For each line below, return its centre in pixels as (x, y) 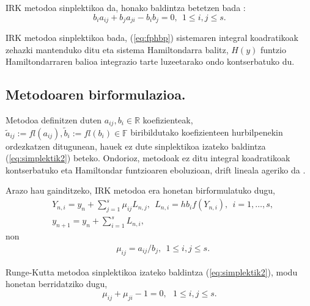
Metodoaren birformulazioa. (96, 94)
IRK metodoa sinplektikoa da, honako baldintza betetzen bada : (126, 7)
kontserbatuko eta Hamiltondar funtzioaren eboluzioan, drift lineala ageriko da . (156, 169)
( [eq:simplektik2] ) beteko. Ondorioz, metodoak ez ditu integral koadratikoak (148, 158)
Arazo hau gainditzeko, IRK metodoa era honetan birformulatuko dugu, (141, 190)
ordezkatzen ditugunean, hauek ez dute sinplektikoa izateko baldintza (136, 146)
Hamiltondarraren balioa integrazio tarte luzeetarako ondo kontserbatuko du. (150, 61)
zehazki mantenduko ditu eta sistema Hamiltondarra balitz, (117, 49)
